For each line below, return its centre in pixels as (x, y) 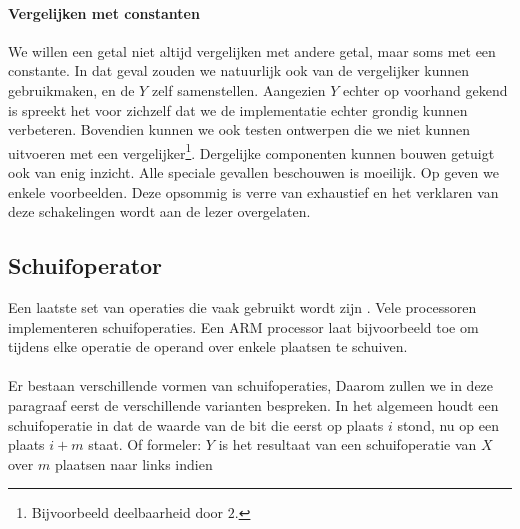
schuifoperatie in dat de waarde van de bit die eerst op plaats (196, 424)
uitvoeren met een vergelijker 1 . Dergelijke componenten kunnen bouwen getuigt (251, 151)
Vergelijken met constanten (104, 12)
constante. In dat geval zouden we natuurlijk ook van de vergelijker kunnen (239, 70)
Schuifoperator (85, 265)
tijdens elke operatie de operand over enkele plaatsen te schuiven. (208, 346)
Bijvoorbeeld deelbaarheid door (127, 512)
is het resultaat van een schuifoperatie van (347, 444)
